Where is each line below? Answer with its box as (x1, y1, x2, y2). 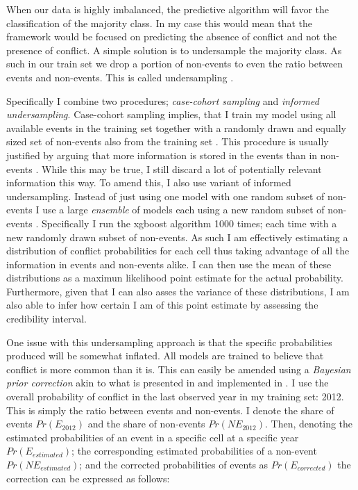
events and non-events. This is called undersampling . (6, 70, 234, 84)
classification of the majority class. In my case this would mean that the (6, 15, 313, 30)
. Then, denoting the (265, 416, 353, 431)
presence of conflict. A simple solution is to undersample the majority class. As (6, 42, 342, 57)
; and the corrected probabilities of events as (79, 457, 268, 471)
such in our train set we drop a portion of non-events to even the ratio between (6, 56, 343, 71)
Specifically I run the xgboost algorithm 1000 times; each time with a (42, 215, 337, 230)
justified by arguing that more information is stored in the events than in (6, 147, 318, 162)
